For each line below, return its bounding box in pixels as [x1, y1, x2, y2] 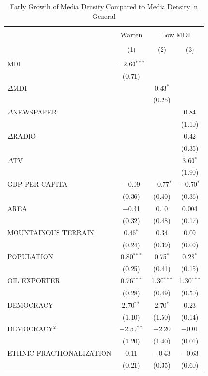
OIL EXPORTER [7, 276, 60, 286]
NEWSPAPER [13, 107, 57, 117]
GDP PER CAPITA [7, 179, 68, 189]
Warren [120, 29, 143, 39]
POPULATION [7, 251, 54, 262]
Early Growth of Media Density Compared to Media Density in [10, 1, 198, 11]
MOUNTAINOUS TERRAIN [7, 227, 94, 237]
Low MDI [162, 29, 191, 39]
